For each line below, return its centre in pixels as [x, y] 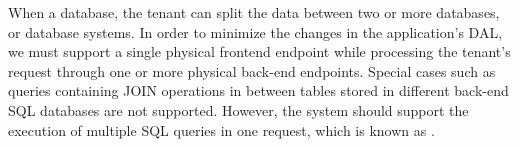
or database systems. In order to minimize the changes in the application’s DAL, [255, 31]
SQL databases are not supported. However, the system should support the [238, 109]
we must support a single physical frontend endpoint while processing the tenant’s [259, 51]
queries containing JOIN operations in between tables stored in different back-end [258, 90]
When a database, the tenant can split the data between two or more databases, [254, 12]
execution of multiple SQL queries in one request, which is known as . [221, 129]
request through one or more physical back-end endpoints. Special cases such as [252, 70]
